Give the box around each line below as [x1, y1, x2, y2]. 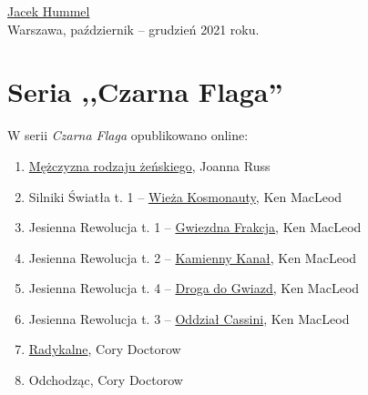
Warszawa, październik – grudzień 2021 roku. [7, 19, 260, 38]
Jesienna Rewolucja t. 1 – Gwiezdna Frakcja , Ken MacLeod [28, 218, 362, 237]
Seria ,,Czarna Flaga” [7, 73, 283, 110]
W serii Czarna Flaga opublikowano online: [7, 126, 249, 145]
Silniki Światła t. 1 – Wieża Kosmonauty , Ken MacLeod [28, 187, 342, 206]
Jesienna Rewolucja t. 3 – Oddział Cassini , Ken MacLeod [28, 309, 350, 328]
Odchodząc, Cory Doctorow [28, 370, 183, 390]
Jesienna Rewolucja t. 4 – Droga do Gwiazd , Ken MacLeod [28, 279, 360, 298]
